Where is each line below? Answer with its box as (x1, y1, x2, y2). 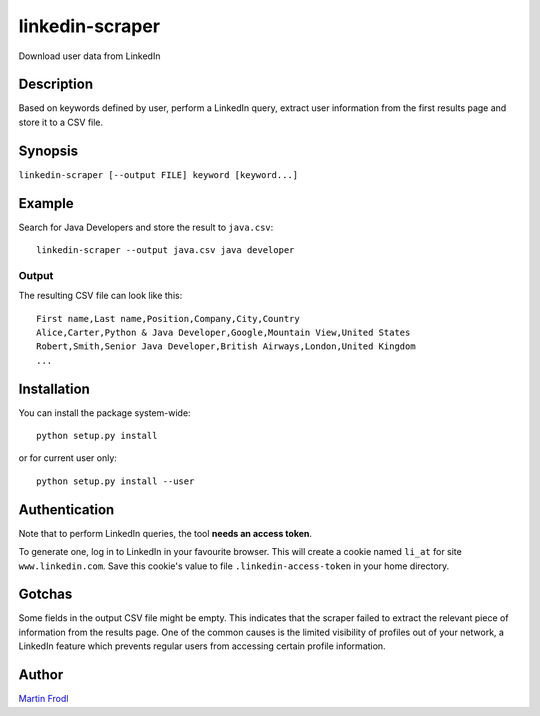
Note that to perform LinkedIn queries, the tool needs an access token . (18, 527, 313, 539)
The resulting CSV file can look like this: (18, 290, 183, 302)
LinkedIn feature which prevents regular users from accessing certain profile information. (18, 640, 386, 652)
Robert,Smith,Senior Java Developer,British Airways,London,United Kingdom (36, 341, 416, 352)
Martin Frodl (18, 693, 69, 705)
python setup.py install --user (36, 475, 195, 487)
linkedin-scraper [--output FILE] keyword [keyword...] (18, 169, 299, 180)
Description (18, 76, 94, 93)
